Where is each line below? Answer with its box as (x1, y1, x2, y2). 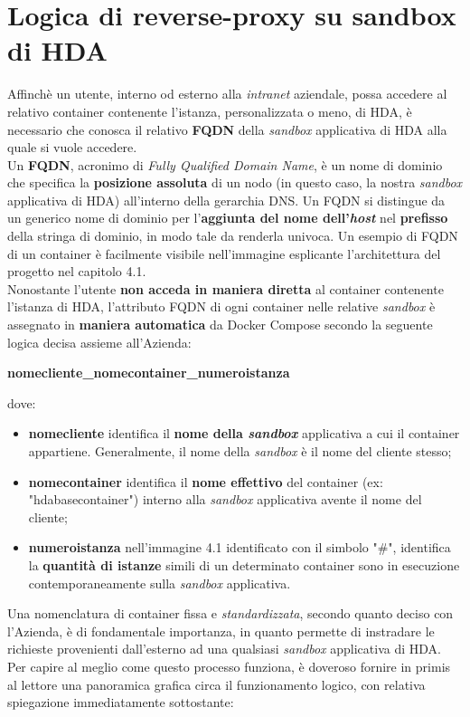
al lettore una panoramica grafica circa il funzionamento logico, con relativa (7, 674, 426, 693)
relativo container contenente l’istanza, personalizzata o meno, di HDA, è (7, 101, 412, 120)
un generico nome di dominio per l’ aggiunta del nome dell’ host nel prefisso (7, 208, 448, 227)
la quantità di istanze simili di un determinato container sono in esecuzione (28, 555, 460, 574)
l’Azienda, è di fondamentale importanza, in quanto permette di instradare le (7, 621, 435, 640)
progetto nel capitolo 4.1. (7, 262, 146, 281)
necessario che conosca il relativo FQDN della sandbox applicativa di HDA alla (7, 119, 447, 139)
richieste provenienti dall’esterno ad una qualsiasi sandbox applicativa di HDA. (7, 639, 441, 658)
